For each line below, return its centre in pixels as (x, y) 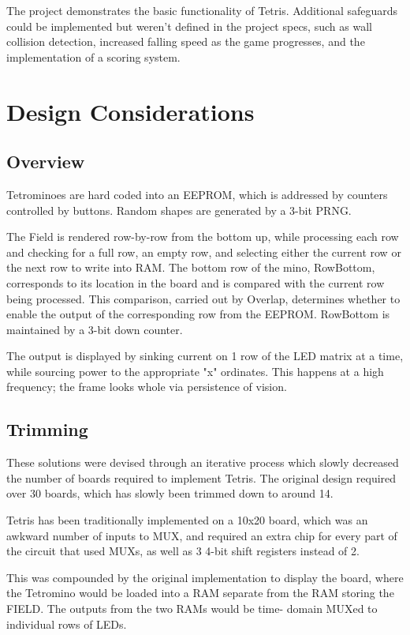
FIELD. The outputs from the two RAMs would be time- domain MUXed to (192, 609)
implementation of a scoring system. (93, 56)
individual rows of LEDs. (67, 624)
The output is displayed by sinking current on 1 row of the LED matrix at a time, (205, 356)
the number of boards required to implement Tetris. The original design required (201, 477)
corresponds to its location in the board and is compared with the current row (196, 282)
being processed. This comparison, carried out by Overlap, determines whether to (203, 298)
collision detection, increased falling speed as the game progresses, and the (186, 41)
